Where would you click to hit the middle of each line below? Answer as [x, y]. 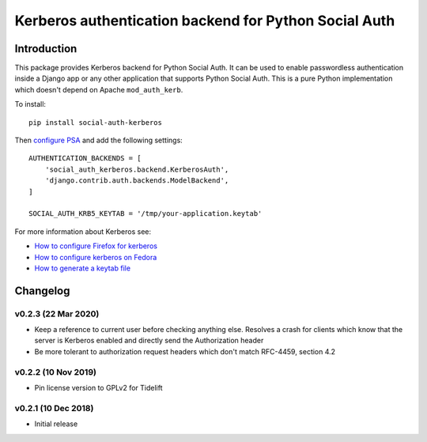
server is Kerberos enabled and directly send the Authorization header [149, 341]
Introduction [46, 49]
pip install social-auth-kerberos [95, 122]
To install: [30, 104]
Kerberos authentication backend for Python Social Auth [205, 21]
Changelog [42, 291]
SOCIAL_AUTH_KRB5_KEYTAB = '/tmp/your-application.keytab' [145, 214]
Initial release [56, 424]
